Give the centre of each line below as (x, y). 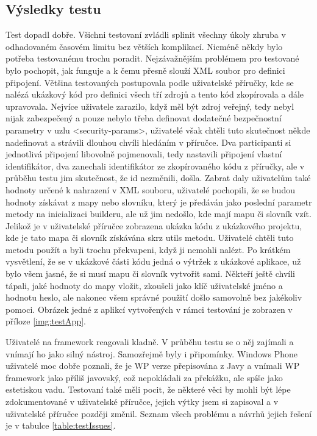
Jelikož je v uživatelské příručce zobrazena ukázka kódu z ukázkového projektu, (154, 225)
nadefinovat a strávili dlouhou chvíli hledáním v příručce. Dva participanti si (148, 142)
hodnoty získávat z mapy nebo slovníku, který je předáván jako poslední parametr (159, 202)
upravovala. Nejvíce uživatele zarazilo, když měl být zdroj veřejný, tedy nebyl (150, 106)
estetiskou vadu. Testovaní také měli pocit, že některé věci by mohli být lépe (148, 389)
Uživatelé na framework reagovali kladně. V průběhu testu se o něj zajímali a (150, 342)
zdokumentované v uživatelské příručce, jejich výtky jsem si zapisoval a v (142, 402)
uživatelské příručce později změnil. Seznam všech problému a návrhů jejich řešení (159, 413)
